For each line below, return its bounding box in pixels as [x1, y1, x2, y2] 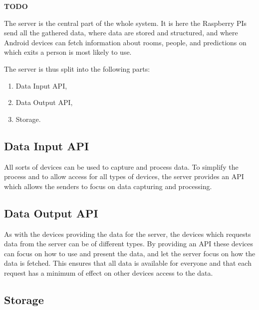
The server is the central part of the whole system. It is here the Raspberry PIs [4, 17, 247, 28]
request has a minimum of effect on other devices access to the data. [4, 267, 213, 278]
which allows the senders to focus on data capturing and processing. [4, 181, 212, 191]
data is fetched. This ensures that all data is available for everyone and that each [4, 258, 252, 268]
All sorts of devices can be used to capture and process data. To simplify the [4, 161, 239, 172]
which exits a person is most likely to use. [4, 47, 132, 57]
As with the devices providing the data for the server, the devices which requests [4, 228, 251, 239]
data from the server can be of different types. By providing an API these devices [4, 238, 254, 249]
